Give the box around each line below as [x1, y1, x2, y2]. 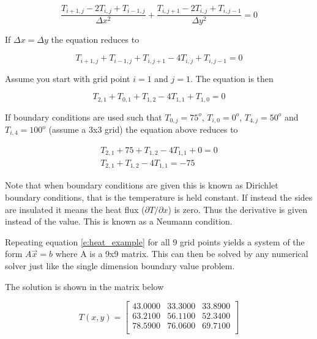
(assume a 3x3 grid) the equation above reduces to [48, 123, 238, 136]
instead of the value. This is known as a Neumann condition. [5, 215, 233, 228]
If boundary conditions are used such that [5, 110, 162, 123]
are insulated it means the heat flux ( [5, 203, 145, 215]
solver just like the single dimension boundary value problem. [5, 259, 235, 272]
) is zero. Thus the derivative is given [168, 203, 307, 215]
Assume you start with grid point [5, 72, 130, 84]
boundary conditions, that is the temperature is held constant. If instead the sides [5, 191, 313, 204]
